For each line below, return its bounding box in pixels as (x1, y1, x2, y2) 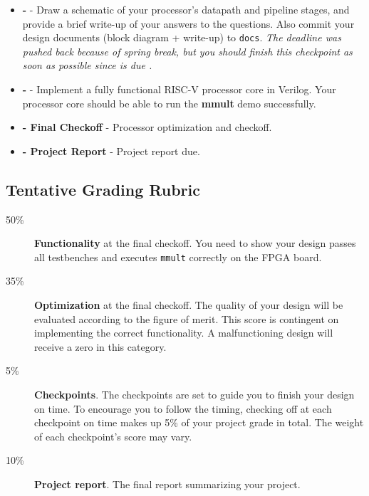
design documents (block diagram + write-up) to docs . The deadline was (22, 30, 341, 45)
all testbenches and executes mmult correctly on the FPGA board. (34, 249, 322, 264)
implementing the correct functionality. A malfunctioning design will (34, 325, 333, 340)
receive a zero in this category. (34, 339, 167, 354)
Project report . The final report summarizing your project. (34, 476, 301, 491)
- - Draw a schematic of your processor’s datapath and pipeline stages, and (22, 2, 350, 16)
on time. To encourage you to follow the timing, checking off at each (34, 401, 332, 416)
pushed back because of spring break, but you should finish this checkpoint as (22, 43, 353, 58)
